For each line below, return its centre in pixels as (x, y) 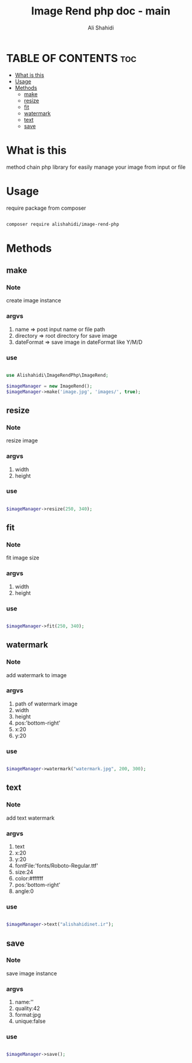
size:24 (24, 872)
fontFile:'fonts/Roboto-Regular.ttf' (56, 865)
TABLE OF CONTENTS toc (71, 58)
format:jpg (28, 1015)
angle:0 (24, 891)
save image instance (31, 973)
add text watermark (31, 818)
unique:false (30, 1021)
